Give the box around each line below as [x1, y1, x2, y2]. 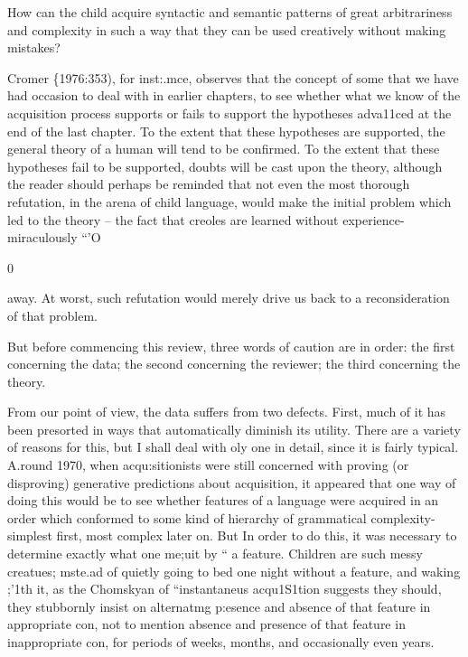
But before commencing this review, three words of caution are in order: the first [7, 336, 455, 355]
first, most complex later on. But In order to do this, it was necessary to [56, 526, 457, 545]
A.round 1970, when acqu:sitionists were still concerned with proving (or [7, 455, 409, 474]
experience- [342, 210, 405, 229]
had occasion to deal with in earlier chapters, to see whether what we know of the [7, 86, 461, 105]
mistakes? [7, 38, 61, 57]
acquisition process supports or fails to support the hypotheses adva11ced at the [7, 103, 452, 122]
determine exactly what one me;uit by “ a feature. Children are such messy [7, 544, 424, 563]
